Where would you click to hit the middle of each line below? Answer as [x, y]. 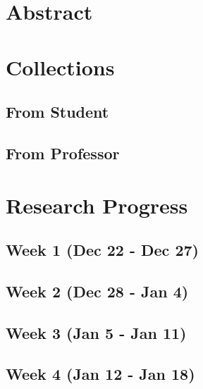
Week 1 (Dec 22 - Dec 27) [102, 250]
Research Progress [97, 205]
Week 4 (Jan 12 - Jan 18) [100, 374]
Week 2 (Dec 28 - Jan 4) [97, 291]
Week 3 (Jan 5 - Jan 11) [96, 332]
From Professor [63, 153]
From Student [57, 112]
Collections [60, 67]
